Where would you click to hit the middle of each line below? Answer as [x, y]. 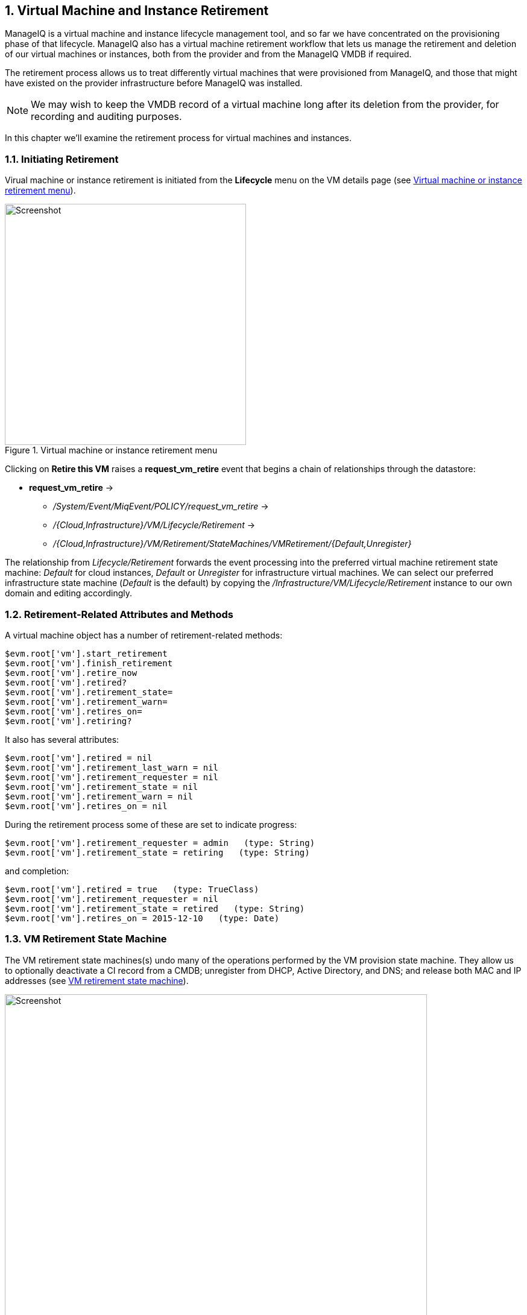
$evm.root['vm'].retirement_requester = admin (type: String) [160, 843]
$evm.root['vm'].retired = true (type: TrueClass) [132, 889]
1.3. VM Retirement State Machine [86, 939]
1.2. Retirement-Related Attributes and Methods [119, 614]
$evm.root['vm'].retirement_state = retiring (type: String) [157, 852]
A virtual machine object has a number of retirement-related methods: [144, 635]
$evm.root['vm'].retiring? [68, 721]
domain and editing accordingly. [69, 593]
